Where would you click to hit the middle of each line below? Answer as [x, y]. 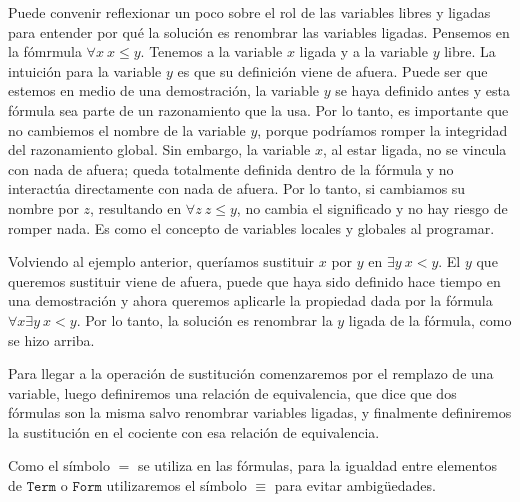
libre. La [470, 51]
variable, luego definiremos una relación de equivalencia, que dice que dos [232, 392]
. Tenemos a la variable [211, 51]
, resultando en [136, 207]
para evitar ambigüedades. [355, 485]
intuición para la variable [85, 70]
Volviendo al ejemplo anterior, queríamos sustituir [161, 261]
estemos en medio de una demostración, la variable [163, 90]
